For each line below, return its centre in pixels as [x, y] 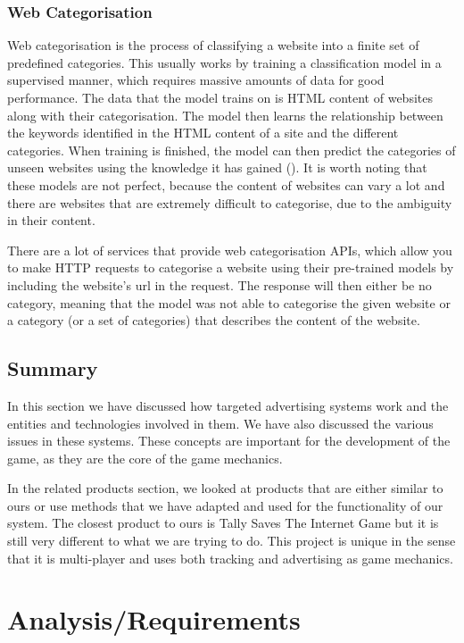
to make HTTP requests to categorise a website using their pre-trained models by [231, 267]
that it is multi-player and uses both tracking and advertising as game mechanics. [230, 558]
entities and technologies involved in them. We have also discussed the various [220, 423]
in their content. [51, 220]
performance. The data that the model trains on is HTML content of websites [220, 97]
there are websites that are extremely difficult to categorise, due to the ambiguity [230, 202]
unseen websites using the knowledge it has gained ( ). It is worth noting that [217, 167]
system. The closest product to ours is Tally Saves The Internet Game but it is [223, 523]
